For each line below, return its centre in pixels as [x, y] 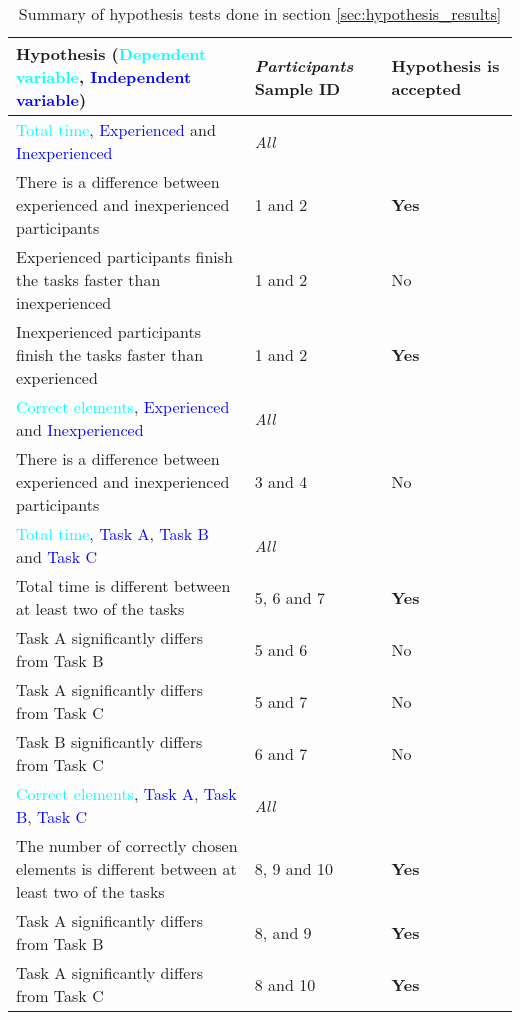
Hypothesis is [445, 65]
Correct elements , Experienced [123, 406]
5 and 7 [281, 701]
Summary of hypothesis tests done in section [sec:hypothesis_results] [260, 13]
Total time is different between [123, 585]
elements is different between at [126, 868]
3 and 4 [281, 481]
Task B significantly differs [109, 741]
